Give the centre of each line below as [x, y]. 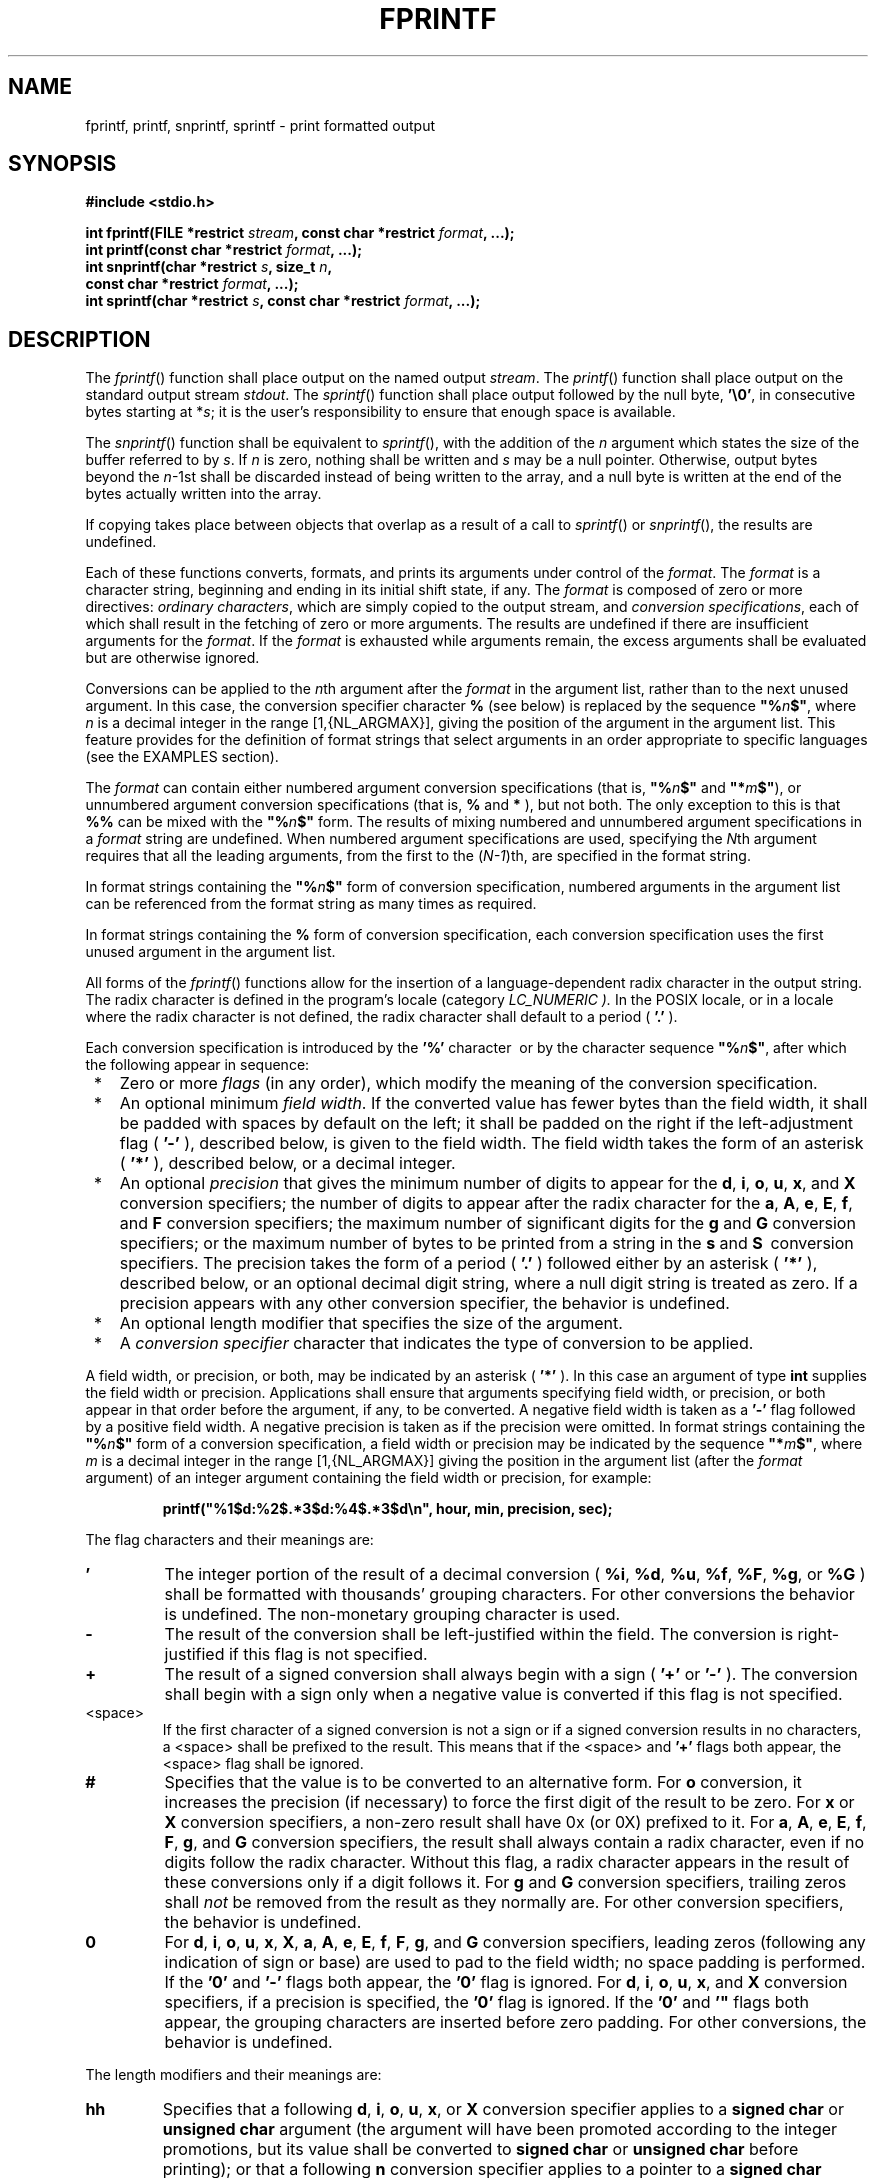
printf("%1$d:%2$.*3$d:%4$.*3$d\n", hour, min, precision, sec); [387, 1509]
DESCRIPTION [79, 339]
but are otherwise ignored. [172, 658]
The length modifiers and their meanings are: [233, 2075]
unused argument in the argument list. [210, 952]
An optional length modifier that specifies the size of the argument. [371, 1323]
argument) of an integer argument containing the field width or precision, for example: [368, 1478]
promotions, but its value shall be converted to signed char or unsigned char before [480, 2149]
